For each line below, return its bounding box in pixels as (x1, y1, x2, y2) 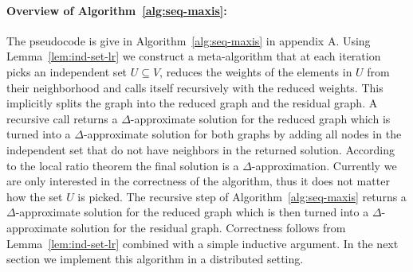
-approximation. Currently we (251, 157, 397, 173)
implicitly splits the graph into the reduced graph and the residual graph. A (6, 95, 378, 111)
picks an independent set (6, 63, 128, 80)
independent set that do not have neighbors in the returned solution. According (6, 141, 395, 157)
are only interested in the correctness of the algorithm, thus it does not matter (6, 173, 390, 189)
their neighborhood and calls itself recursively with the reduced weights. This (6, 79, 383, 95)
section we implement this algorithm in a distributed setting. (6, 251, 304, 267)
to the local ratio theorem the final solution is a (6, 157, 239, 173)
